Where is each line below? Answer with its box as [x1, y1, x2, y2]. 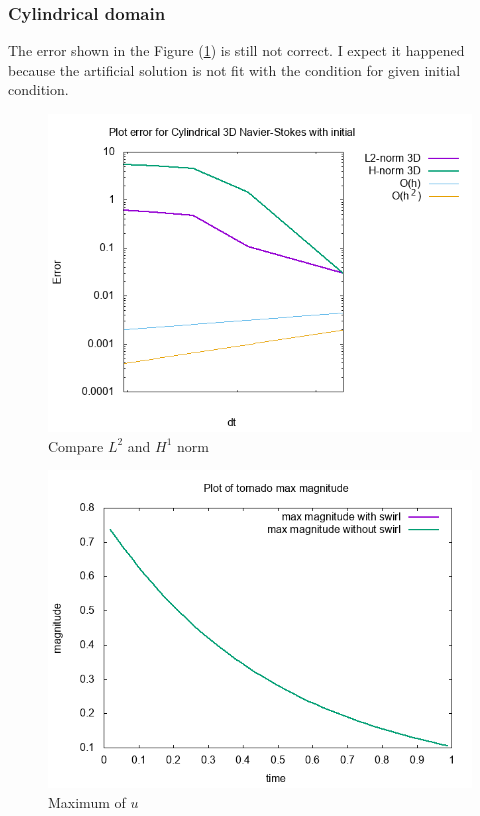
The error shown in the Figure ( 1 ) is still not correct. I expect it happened [8, 40, 465, 61]
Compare [48, 435, 104, 456]
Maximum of [48, 791, 126, 812]
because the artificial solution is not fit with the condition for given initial [8, 59, 461, 80]
